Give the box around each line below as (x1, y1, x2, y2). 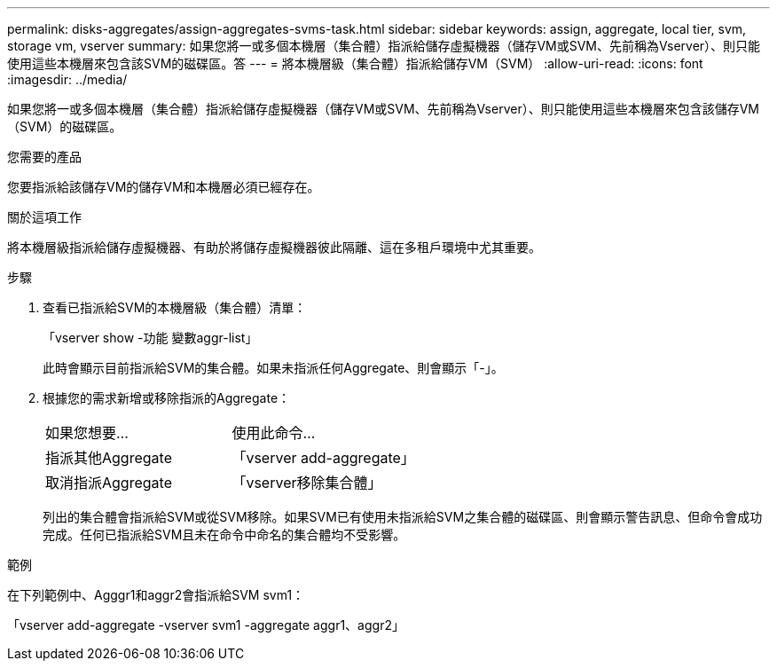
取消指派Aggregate (45, 474, 172, 491)
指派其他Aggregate (45, 449, 172, 467)
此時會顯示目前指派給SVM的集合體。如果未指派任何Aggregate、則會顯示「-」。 (43, 360, 504, 375)
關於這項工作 (7, 209, 82, 224)
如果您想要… (45, 424, 129, 442)
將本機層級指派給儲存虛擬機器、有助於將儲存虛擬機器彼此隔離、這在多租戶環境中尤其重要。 (7, 240, 541, 255)
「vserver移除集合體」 (232, 474, 382, 491)
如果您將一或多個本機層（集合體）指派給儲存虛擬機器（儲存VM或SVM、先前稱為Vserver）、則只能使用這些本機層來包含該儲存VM (7, 101, 759, 116)
